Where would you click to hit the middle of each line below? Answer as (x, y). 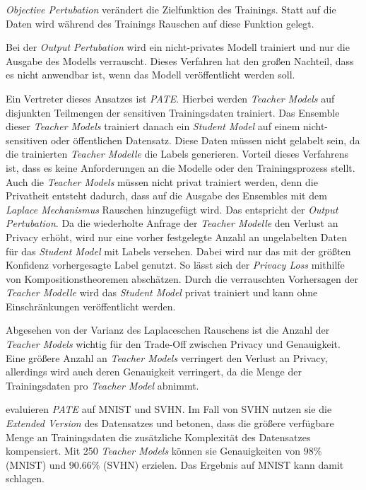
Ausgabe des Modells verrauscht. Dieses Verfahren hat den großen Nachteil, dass (180, 60)
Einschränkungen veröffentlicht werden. (91, 306)
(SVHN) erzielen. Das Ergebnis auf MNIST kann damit (224, 464)
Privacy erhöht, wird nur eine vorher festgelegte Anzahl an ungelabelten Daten (176, 237)
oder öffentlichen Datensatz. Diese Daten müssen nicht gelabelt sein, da (205, 140)
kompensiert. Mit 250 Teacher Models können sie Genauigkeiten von (153, 451)
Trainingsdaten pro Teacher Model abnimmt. (102, 385)
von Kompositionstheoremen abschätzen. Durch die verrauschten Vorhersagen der (182, 278)
